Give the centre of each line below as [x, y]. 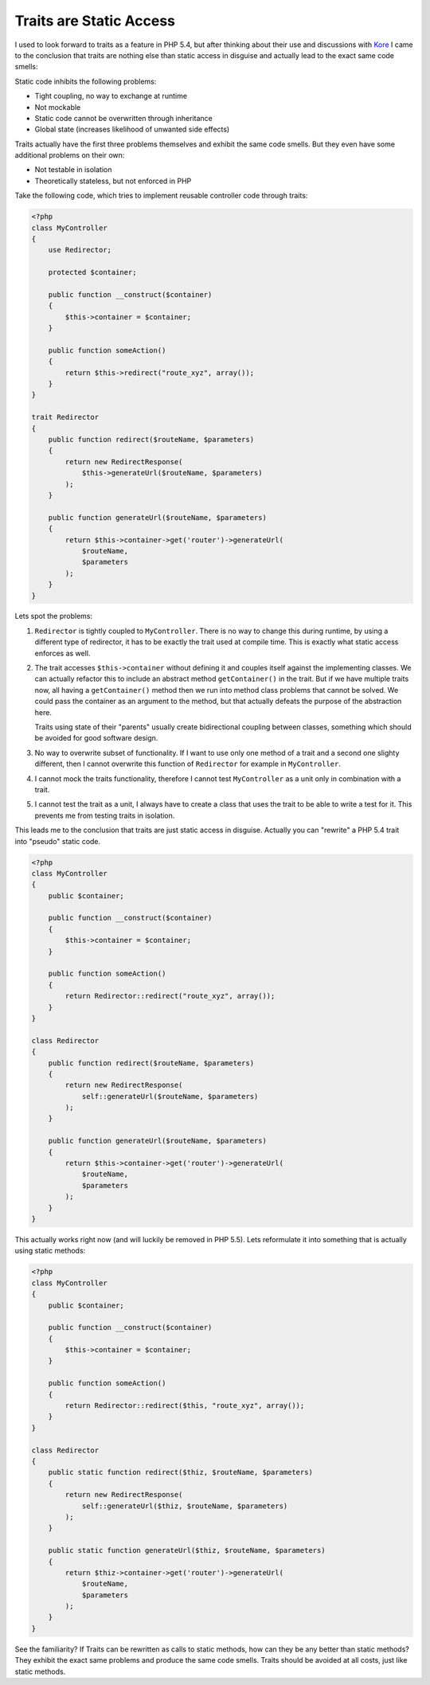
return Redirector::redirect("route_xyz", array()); [170, 996]
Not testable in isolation [73, 170]
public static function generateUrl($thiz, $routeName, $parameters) [187, 1550]
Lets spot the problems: [54, 616]
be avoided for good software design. [96, 738]
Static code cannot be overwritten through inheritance [123, 118]
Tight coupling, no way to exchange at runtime [111, 96]
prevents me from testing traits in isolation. [105, 815]
